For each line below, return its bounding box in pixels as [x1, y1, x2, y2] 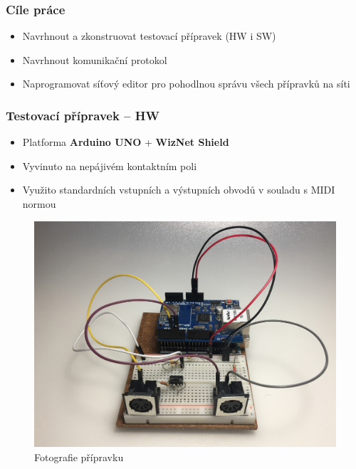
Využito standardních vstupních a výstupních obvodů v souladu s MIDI [22, 182, 335, 197]
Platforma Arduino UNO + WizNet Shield [22, 135, 229, 149]
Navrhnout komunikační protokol [22, 52, 167, 67]
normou [22, 196, 56, 211]
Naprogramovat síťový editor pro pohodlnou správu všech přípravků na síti [22, 76, 350, 91]
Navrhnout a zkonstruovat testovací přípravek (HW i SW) [22, 28, 276, 43]
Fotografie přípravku [34, 449, 124, 464]
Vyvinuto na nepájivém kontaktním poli [22, 158, 197, 173]
